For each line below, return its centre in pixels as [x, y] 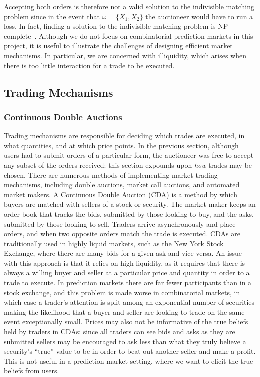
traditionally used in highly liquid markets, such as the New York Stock [114, 243]
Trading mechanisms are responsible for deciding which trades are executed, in [124, 136]
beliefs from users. [32, 370]
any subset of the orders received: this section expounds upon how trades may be [128, 165]
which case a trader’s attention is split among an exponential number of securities [129, 302]
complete [18, 36]
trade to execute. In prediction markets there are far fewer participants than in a [128, 282]
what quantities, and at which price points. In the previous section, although [121, 145]
